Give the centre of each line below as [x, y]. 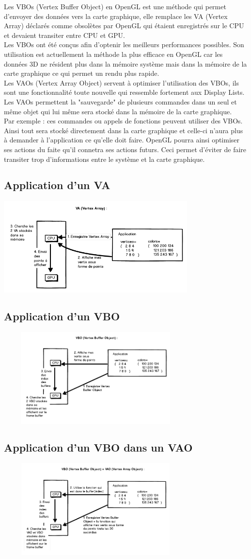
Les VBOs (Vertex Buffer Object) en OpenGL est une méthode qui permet [115, 6]
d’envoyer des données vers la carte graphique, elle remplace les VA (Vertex [116, 16]
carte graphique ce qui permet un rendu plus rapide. [82, 73]
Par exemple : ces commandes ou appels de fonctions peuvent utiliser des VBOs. [123, 121]
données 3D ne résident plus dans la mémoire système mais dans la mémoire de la [125, 63]
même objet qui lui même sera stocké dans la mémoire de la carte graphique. [118, 111]
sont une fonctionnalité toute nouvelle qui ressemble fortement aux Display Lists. [124, 92]
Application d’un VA [57, 185]
